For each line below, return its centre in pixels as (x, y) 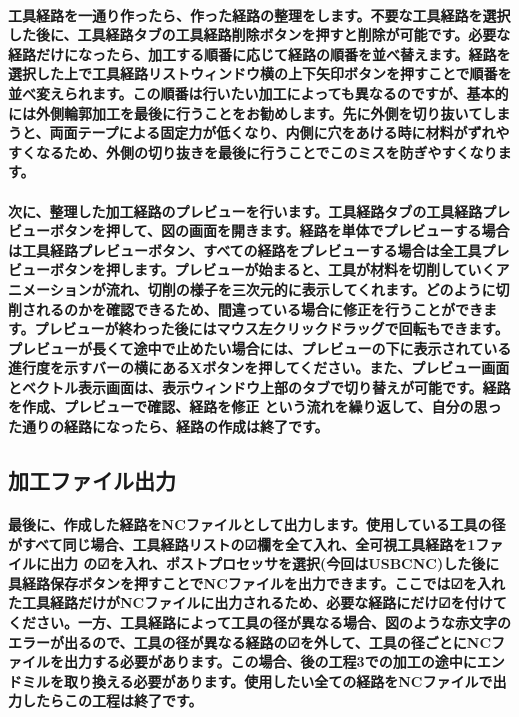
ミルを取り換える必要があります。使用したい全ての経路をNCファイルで (257, 680)
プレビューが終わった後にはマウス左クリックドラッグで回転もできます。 (271, 328)
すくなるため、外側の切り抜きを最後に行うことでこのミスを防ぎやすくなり (253, 151)
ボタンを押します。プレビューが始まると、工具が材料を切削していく (272, 269)
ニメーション (50, 288)
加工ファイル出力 (92, 480)
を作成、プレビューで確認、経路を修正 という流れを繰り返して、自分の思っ (255, 406)
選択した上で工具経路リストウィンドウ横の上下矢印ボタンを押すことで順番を (260, 73)
